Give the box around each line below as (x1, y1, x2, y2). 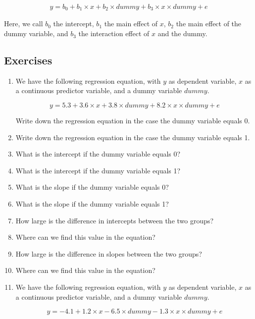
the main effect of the (176, 18, 242, 29)
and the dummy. (157, 28, 207, 39)
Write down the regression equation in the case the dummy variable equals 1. (15, 132, 250, 142)
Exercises (4, 53, 52, 68)
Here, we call (4, 18, 43, 29)
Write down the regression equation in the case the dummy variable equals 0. (15, 115, 250, 126)
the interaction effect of (78, 28, 150, 39)
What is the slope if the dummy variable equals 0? (15, 182, 169, 192)
